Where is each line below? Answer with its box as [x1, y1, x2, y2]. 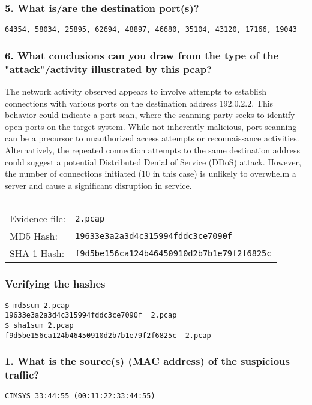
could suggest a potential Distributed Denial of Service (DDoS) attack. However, [5, 155, 301, 168]
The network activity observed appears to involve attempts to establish [5, 85, 267, 98]
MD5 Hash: [10, 229, 58, 243]
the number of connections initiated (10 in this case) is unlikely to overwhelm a [5, 167, 296, 180]
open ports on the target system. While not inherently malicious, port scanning [5, 120, 297, 132]
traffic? [5, 367, 40, 382]
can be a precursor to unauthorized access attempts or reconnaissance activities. [5, 132, 299, 144]
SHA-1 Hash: [10, 246, 65, 261]
